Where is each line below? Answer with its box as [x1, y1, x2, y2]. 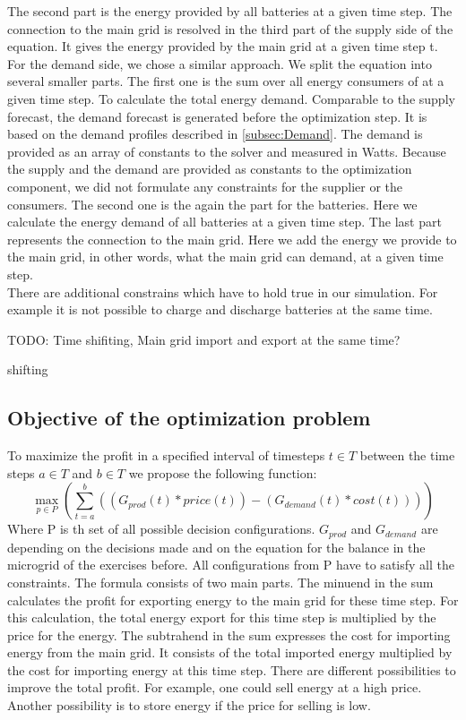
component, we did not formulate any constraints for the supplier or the [7, 176, 403, 195]
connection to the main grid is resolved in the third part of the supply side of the [7, 19, 453, 38]
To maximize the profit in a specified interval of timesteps [7, 446, 325, 465]
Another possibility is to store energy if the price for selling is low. [7, 696, 371, 715]
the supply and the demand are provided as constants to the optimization [7, 159, 412, 178]
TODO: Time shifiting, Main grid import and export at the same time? [7, 330, 401, 348]
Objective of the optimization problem [7, 404, 371, 432]
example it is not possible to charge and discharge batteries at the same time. [7, 300, 433, 319]
